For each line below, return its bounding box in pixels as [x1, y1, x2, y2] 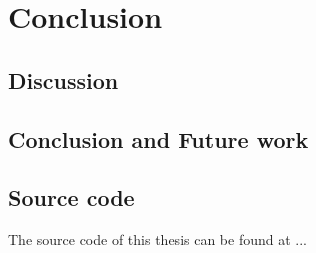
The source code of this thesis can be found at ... [8, 229, 307, 250]
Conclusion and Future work [8, 123, 309, 154]
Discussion [8, 64, 119, 95]
